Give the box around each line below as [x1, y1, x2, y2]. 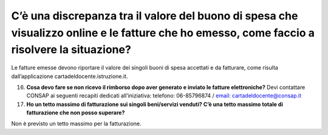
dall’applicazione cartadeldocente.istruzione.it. [11, 73, 128, 80]
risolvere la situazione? [11, 43, 132, 57]
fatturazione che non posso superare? [26, 109, 125, 116]
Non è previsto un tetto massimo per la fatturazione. [11, 120, 142, 127]
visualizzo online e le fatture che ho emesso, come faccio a [11, 26, 315, 39]
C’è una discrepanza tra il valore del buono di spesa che [11, 9, 298, 22]
